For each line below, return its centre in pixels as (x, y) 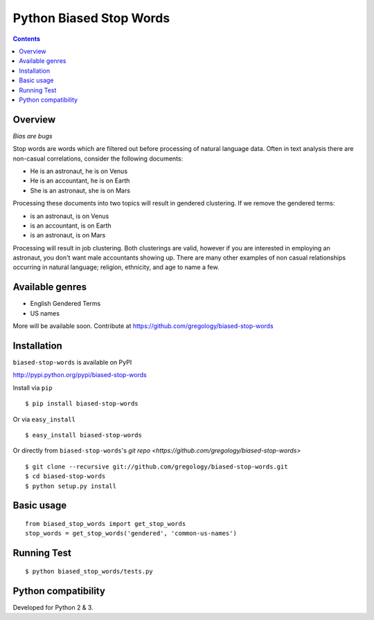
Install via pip (33, 387)
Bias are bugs (33, 136)
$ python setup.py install (71, 486)
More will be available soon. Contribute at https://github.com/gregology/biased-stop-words (143, 326)
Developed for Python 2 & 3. (53, 607)
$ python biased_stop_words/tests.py (89, 571)
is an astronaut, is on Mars (68, 235)
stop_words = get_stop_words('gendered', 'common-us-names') (131, 534)
